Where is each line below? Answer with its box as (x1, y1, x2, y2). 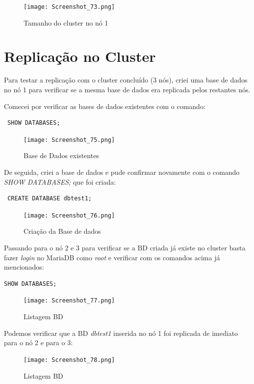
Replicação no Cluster (4, 46, 156, 66)
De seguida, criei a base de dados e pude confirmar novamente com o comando (4, 167, 240, 177)
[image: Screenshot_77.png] (24, 297, 115, 304)
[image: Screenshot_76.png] (24, 212, 115, 219)
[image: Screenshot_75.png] (24, 136, 115, 143)
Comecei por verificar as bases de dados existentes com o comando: (4, 101, 205, 111)
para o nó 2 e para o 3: (4, 337, 73, 348)
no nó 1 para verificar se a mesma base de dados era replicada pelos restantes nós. (4, 84, 251, 94)
